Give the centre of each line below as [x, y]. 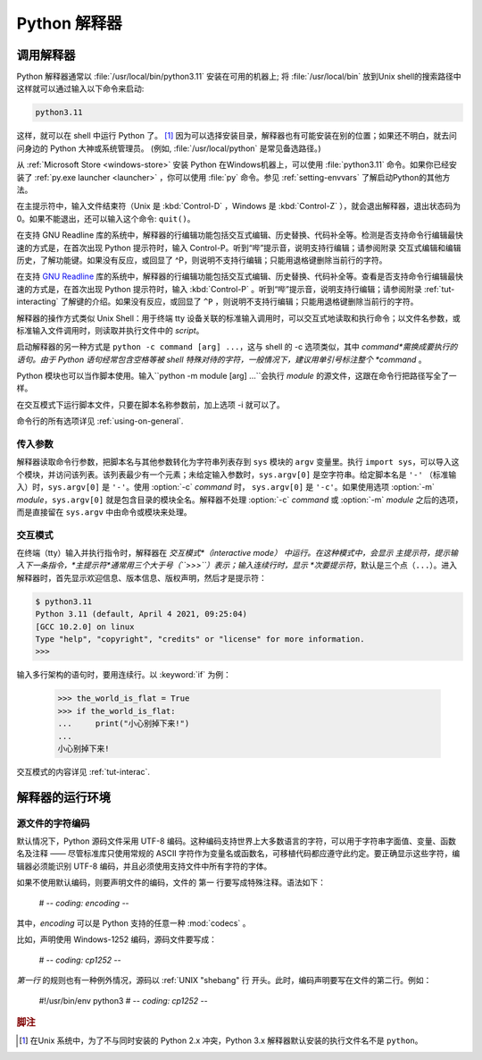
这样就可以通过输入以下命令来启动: [80, 88]
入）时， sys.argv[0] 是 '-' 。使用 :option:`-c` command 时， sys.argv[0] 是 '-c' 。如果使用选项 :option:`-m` [225, 487]
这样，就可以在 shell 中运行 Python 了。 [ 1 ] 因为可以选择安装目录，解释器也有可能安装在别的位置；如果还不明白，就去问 [237, 136]
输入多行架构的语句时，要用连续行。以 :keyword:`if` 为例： [124, 675]
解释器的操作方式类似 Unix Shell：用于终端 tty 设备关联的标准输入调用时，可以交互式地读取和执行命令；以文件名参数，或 [238, 318]
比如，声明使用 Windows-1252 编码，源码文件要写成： [117, 939]
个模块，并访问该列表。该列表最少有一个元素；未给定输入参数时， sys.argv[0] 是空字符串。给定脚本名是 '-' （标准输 [237, 475]
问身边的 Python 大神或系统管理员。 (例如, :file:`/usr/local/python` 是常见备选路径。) [169, 148]
